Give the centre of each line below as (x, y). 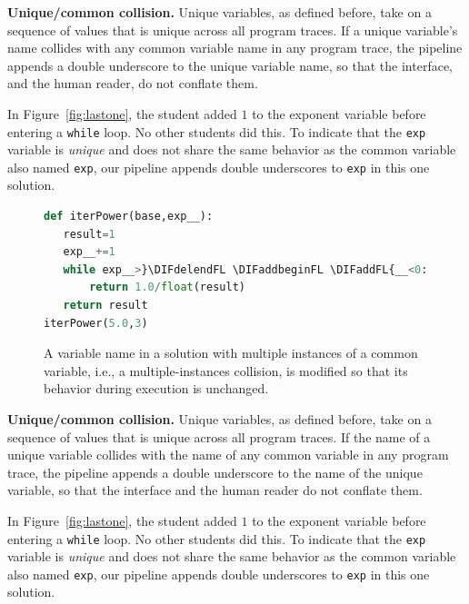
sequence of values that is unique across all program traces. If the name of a (219, 436)
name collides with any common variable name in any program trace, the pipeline (235, 48)
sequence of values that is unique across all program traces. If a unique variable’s (233, 30)
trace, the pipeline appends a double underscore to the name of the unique (215, 472)
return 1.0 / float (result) (167, 287)
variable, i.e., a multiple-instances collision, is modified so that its (226, 370)
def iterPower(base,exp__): (129, 217)
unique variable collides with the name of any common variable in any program (228, 455)
